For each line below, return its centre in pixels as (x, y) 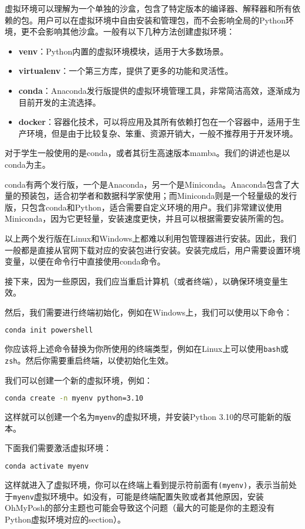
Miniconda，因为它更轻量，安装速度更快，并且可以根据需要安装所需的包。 (147, 218)
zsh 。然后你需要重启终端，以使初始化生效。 (89, 360)
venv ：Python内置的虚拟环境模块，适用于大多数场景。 (123, 51)
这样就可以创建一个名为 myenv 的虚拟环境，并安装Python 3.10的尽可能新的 (144, 417)
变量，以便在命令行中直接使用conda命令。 (85, 261)
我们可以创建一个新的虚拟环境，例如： (79, 380)
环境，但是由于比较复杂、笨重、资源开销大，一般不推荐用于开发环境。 (162, 133)
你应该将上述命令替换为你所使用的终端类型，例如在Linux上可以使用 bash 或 (147, 349)
